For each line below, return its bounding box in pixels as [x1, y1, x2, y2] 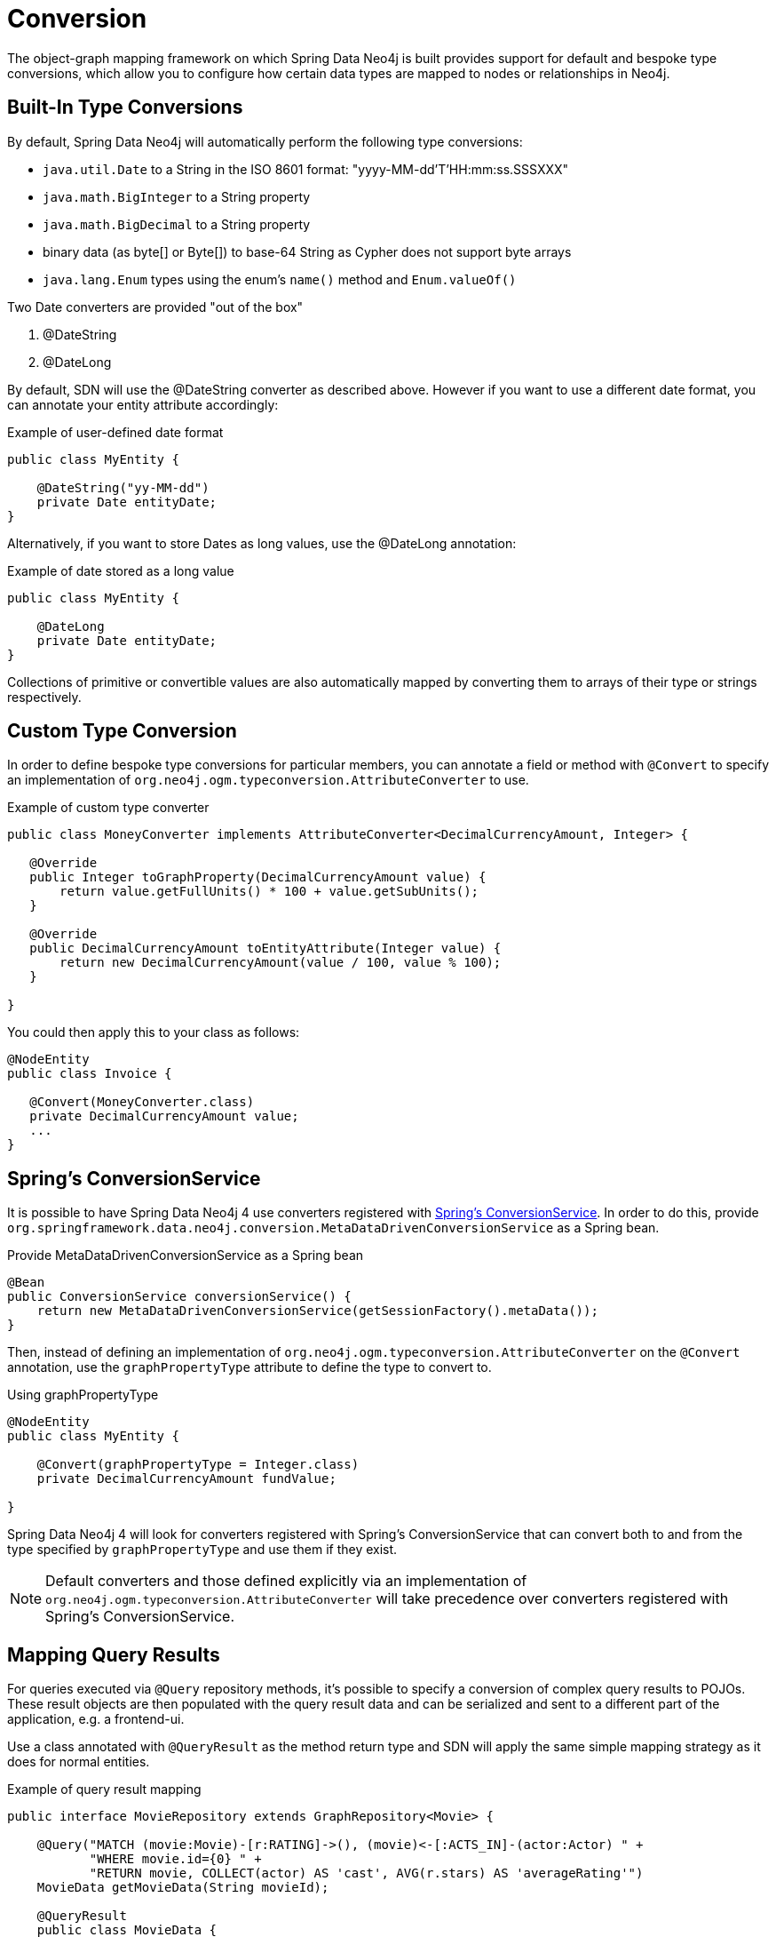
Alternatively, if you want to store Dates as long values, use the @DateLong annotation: [7, 535, 517, 551]
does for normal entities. [7, 1754, 150, 1770]
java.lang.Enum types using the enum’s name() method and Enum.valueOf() [43, 271, 517, 287]
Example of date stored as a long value [7, 562, 234, 578]
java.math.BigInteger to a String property [43, 188, 311, 204]
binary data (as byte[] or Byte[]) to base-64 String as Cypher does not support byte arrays [43, 243, 572, 259]
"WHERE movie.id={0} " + [89, 1852, 262, 1867]
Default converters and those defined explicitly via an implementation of [45, 1572, 527, 1590]
